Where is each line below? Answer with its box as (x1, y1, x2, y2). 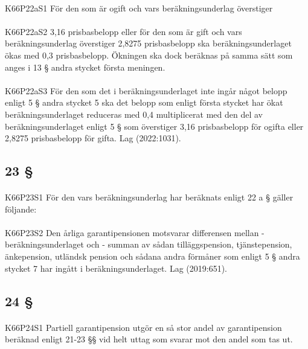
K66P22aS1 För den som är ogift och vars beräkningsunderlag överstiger (5, 1, 273, 14)
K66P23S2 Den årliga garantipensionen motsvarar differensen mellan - (5, 226, 265, 239)
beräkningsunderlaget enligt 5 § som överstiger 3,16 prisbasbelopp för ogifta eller (5, 120, 304, 132)
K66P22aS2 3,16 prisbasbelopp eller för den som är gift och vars (5, 25, 242, 37)
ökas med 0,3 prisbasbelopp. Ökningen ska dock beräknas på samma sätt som (5, 48, 293, 61)
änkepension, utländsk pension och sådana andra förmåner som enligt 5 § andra (5, 250, 300, 263)
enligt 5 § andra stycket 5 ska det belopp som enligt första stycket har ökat (5, 96, 283, 109)
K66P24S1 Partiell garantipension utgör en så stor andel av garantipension (5, 321, 282, 333)
